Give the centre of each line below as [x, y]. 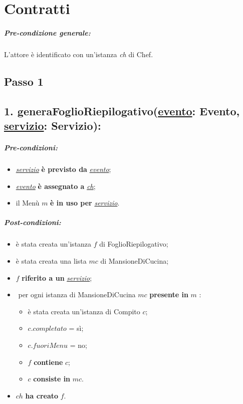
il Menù [28, 203]
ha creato [42, 395]
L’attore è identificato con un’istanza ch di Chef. [79, 54]
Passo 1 [24, 81]
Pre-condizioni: [31, 148]
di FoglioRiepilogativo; [134, 244]
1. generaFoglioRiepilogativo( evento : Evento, [122, 111]
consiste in [52, 379]
